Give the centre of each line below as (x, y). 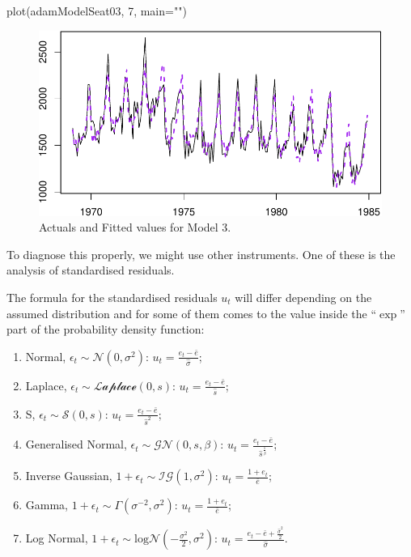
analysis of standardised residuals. (91, 270)
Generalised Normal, (76, 444)
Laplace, (46, 385)
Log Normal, (57, 538)
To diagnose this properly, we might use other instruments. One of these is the (201, 254)
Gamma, (47, 505)
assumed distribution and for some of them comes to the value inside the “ (192, 313)
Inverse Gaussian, (69, 476)
